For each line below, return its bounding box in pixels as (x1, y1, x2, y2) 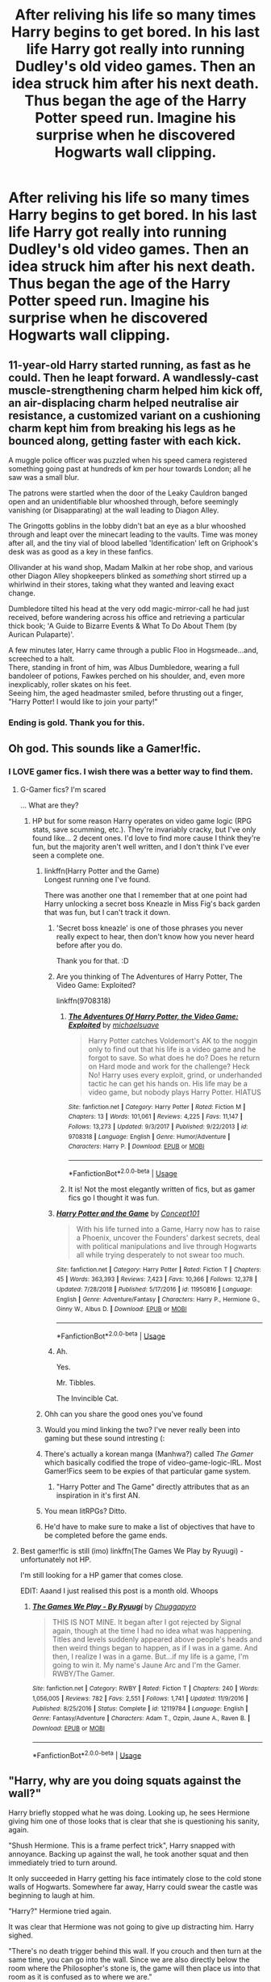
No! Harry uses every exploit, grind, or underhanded (88, 1069, 262, 1080)
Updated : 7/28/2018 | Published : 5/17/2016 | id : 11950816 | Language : (56, 1285, 252, 1293)
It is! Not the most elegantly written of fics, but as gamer (68, 1184, 256, 1194)
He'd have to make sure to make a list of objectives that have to (44, 1522, 256, 1532)
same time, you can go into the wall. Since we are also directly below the (8, 1955, 250, 1965)
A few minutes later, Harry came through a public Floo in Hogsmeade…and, (8, 645, 259, 655)
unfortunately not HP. (19, 1554, 91, 1565)
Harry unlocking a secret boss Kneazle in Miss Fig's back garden (44, 899, 261, 909)
